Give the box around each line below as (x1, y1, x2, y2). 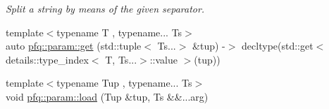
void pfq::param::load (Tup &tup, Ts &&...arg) (6, 89, 209, 103)
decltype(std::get (242, 38, 314, 53)
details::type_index (6, 52, 89, 66)
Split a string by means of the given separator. (6, 1, 205, 15)
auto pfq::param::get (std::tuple (6, 38, 142, 53)
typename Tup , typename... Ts (56, 75, 192, 90)
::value (149, 52, 178, 66)
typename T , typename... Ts (56, 24, 182, 39)
